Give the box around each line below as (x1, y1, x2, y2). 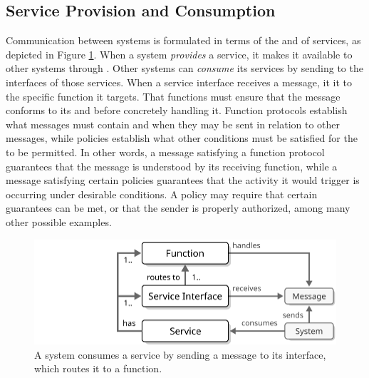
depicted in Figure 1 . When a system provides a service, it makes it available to (6, 46, 353, 61)
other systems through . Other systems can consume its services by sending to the (6, 61, 363, 76)
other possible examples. (6, 214, 112, 229)
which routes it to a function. (34, 361, 162, 376)
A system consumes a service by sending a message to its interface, (34, 347, 326, 362)
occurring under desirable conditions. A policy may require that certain (6, 186, 318, 201)
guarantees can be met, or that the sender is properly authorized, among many (6, 200, 350, 215)
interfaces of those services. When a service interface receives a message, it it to (6, 74, 353, 89)
